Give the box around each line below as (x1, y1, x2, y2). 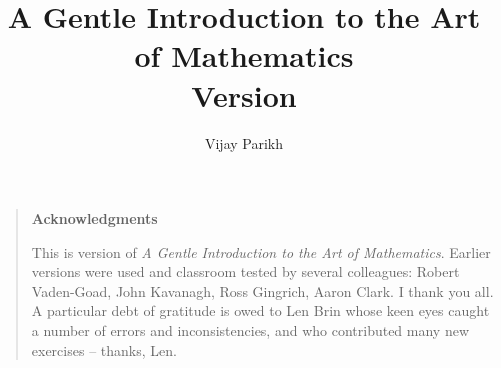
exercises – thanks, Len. (31, 339, 177, 360)
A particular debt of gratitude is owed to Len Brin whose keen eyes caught (31, 300, 490, 321)
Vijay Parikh (204, 132, 284, 153)
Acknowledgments (31, 208, 158, 229)
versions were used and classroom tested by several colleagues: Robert (31, 261, 460, 282)
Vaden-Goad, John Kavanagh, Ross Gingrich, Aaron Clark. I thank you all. (31, 280, 494, 301)
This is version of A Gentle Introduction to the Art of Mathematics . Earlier (31, 241, 491, 262)
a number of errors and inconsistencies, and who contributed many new (31, 320, 470, 341)
